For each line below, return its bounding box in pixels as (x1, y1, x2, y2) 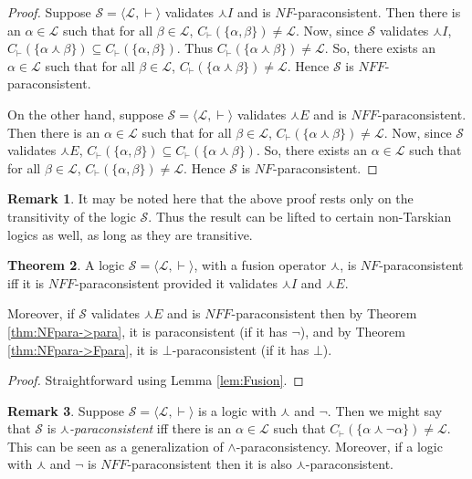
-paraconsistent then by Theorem (231, 304, 417, 323)
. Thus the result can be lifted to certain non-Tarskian (148, 206, 452, 225)
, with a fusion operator (194, 255, 327, 275)
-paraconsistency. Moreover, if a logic (236, 436, 443, 455)
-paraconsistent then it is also (127, 454, 292, 474)
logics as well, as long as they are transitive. (7, 224, 253, 244)
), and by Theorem (299, 321, 405, 340)
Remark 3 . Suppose (7, 401, 125, 420)
